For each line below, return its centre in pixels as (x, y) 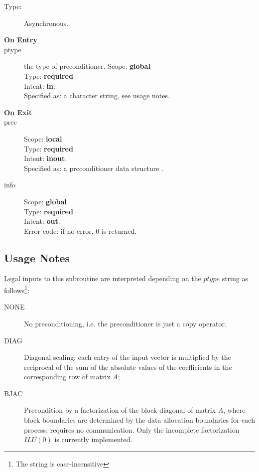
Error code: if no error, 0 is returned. (80, 231)
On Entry (21, 40)
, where (234, 410)
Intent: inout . (46, 158)
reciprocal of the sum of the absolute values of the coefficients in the (128, 367)
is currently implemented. (93, 439)
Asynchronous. (46, 23)
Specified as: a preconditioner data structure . (94, 168)
